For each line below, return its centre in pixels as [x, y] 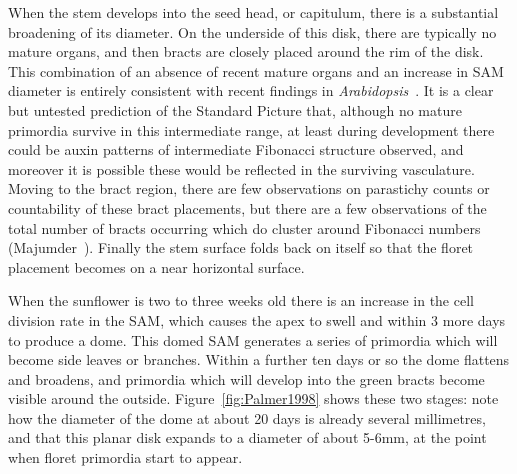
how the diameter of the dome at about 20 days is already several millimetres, [247, 417]
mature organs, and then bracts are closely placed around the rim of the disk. [246, 51]
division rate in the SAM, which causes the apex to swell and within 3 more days [257, 319]
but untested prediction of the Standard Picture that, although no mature [235, 109]
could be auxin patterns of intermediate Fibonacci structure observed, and [236, 149]
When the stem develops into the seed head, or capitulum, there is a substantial [253, 12]
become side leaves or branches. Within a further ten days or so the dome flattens [259, 359]
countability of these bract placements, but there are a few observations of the [247, 207]
